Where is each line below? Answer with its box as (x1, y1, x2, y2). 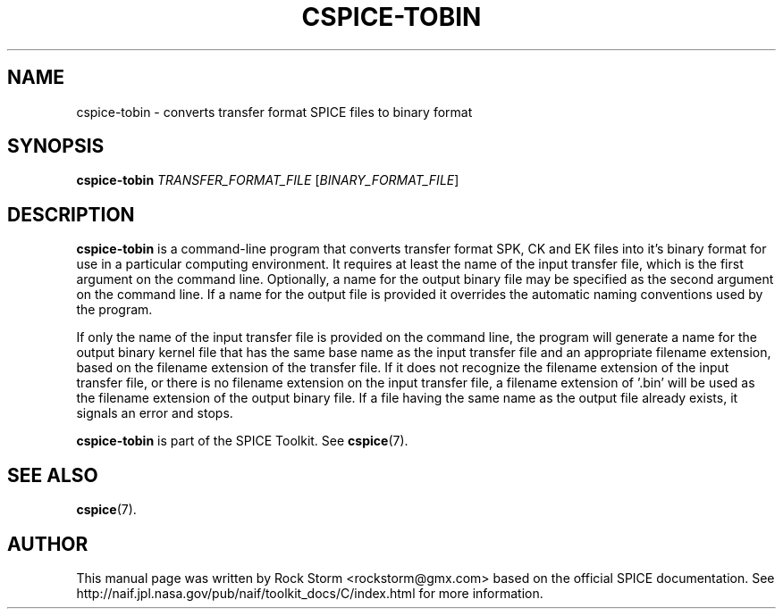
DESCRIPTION (7, 203, 135, 226)
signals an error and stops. (76, 405, 233, 421)
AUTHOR (7, 532, 88, 555)
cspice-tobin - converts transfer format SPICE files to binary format (76, 104, 473, 120)
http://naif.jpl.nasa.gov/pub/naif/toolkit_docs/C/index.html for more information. (76, 585, 543, 601)
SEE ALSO (7, 463, 98, 487)
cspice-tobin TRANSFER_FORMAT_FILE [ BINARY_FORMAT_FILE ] (76, 172, 459, 188)
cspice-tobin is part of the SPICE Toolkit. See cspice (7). (76, 433, 408, 449)
